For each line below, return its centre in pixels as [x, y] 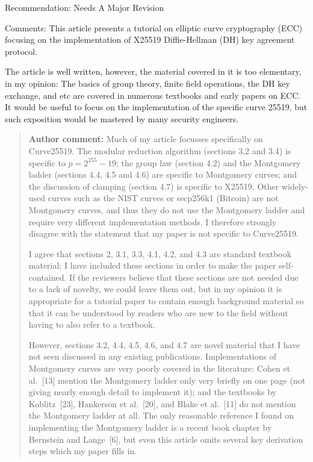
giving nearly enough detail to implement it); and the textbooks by [153, 392]
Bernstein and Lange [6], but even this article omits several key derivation [166, 439]
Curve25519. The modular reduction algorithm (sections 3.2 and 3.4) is [160, 150]
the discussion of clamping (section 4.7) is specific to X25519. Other [154, 186]
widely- [295, 186]
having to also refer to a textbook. [92, 324]
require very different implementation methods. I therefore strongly [153, 221]
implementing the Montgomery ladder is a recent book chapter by [150, 427]
